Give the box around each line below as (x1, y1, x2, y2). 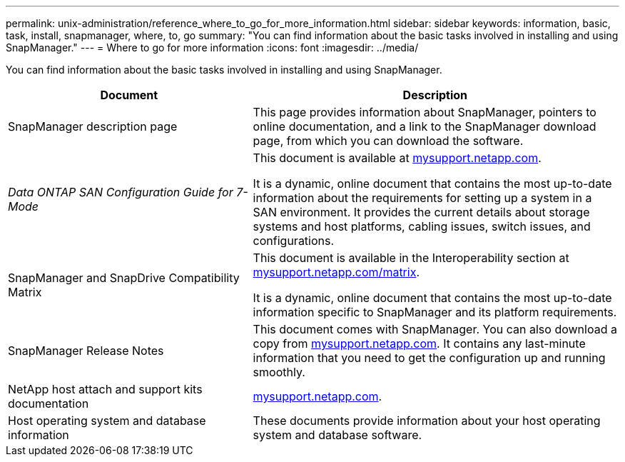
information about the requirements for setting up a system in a (253, 191, 592, 205)
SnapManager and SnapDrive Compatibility (8, 271, 240, 285)
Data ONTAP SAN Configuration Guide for (8, 185, 233, 199)
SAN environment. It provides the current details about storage (253, 205, 590, 219)
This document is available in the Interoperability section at (253, 251, 569, 265)
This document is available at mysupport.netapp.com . (253, 151, 542, 165)
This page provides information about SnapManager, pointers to (253, 105, 596, 119)
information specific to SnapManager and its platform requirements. (253, 305, 617, 319)
